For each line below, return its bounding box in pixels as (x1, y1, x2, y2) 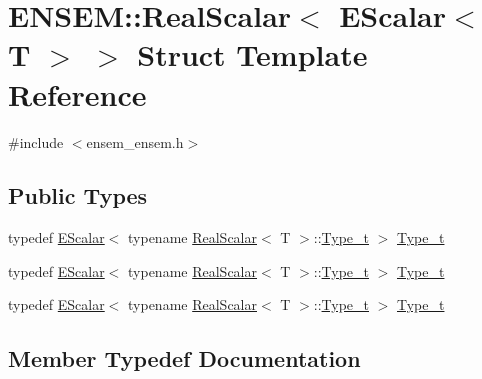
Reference (8, 73, 147, 114)
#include (8, 131, 64, 152)
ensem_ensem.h (86, 131, 184, 152)
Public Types (8, 180, 148, 211)
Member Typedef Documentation (8, 343, 361, 374)
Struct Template (137, 34, 368, 75)
